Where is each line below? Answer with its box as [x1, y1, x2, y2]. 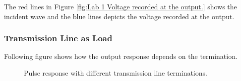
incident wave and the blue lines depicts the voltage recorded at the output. [4, 11, 235, 21]
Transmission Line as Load [4, 32, 113, 44]
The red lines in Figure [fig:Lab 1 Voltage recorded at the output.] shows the [4, 1, 237, 11]
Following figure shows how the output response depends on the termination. [4, 51, 238, 61]
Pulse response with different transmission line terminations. [24, 68, 207, 78]
